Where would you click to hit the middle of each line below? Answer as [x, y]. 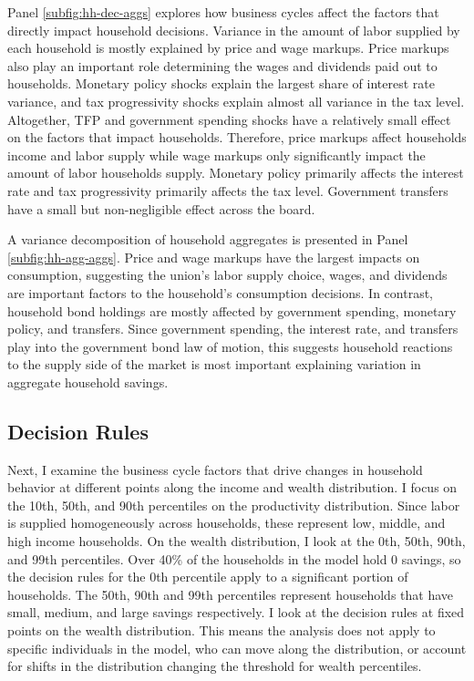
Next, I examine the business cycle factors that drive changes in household [215, 469]
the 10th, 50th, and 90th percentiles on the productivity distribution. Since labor [234, 505]
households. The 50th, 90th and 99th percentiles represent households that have [231, 594]
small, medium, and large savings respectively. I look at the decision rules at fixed [236, 612]
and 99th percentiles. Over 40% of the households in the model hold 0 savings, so [234, 558]
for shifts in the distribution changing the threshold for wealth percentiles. [215, 666]
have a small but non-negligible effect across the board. [161, 208]
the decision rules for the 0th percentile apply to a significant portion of [208, 577]
